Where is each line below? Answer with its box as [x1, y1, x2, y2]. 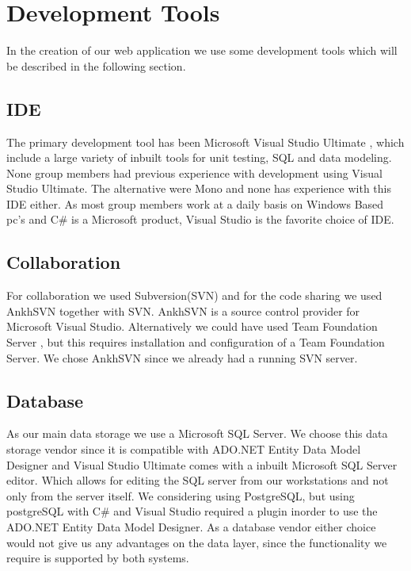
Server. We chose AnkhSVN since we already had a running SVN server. [6, 349, 358, 366]
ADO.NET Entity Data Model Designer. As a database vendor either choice [6, 519, 376, 535]
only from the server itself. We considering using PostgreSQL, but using [6, 487, 355, 504]
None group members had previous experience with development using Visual [6, 164, 382, 181]
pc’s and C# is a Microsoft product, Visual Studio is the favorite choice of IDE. [6, 211, 394, 228]
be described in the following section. [6, 57, 186, 74]
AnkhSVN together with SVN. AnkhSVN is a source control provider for [6, 302, 360, 319]
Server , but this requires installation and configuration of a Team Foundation [6, 334, 385, 351]
